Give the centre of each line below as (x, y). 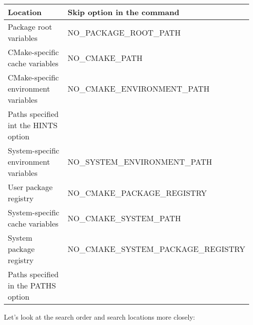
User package (30, 187)
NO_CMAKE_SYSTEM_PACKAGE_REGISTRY (156, 249)
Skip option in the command (124, 12)
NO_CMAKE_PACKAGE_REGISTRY (137, 192)
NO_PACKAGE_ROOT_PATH (124, 32)
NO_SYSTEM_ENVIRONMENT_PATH (140, 162)
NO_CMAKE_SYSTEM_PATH (124, 218)
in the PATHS (32, 285)
